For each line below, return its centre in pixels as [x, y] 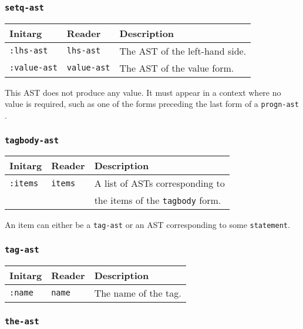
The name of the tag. [138, 293]
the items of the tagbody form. [158, 200]
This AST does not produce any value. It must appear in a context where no [143, 92]
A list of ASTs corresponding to [159, 183]
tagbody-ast [32, 140]
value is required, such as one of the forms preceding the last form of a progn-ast [152, 104]
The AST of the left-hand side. [183, 51]
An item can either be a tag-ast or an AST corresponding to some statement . [147, 225]
